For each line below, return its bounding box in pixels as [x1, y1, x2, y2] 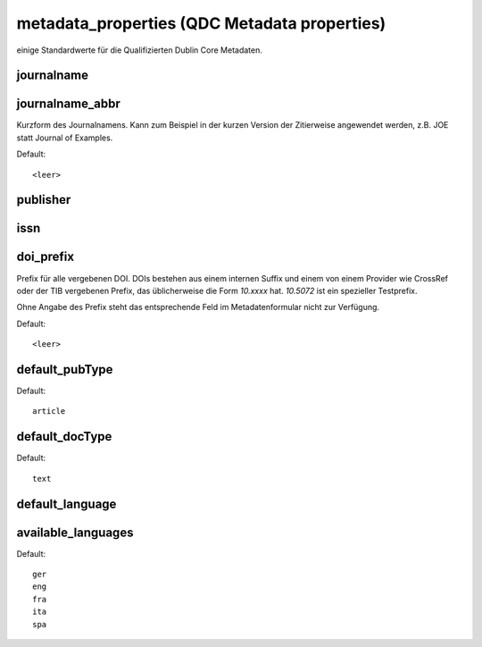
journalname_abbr [16, 97, 120, 112]
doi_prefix [16, 249, 75, 265]
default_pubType [16, 362, 113, 377]
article [32, 407, 66, 416]
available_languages [16, 525, 134, 540]
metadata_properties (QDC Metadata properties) [16, 13, 386, 33]
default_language [16, 496, 117, 511]
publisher [16, 192, 71, 207]
